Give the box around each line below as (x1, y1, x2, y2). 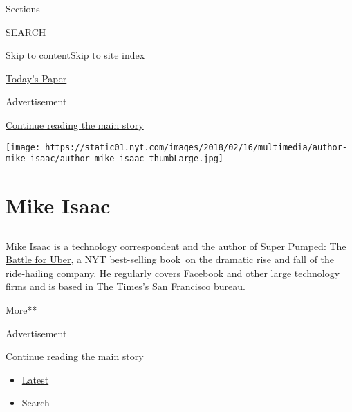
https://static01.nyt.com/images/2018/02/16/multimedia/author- (45, 142, 347, 152)
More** (6, 303, 37, 317)
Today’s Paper (6, 71, 67, 85)
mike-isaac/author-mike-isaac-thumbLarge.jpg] (6, 154, 223, 164)
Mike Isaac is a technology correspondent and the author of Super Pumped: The (6, 238, 346, 253)
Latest (21, 372, 49, 386)
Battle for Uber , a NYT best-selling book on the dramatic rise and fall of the (6, 252, 335, 267)
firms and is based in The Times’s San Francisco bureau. (6, 279, 246, 294)
